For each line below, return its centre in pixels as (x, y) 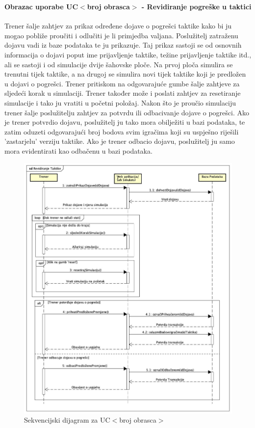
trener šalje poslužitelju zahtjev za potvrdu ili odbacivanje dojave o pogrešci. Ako (127, 112)
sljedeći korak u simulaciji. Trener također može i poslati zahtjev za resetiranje (123, 93)
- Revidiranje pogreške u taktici (196, 6)
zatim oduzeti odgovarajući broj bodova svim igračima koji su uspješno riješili (122, 131)
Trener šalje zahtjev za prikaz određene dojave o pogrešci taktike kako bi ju (118, 26)
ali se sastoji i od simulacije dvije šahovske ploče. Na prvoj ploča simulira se (119, 64)
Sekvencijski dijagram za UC (67, 420)
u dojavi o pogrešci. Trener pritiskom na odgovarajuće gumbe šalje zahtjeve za (122, 83)
